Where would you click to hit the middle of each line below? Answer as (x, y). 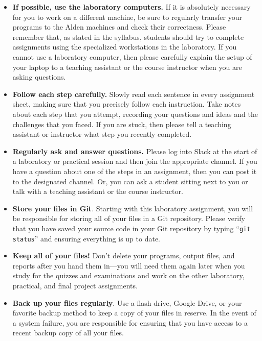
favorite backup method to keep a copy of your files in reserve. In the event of (134, 313)
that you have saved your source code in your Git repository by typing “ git (132, 228)
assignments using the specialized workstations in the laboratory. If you (125, 47)
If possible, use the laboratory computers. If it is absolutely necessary (132, 7)
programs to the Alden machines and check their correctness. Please (119, 27)
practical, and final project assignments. (75, 285)
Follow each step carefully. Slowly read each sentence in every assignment (134, 94)
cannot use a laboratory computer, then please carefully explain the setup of (132, 56)
